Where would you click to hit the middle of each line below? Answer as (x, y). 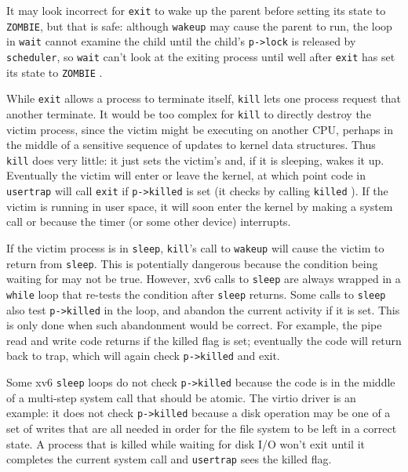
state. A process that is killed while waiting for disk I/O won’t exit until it (186, 443)
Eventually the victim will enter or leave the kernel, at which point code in (186, 175)
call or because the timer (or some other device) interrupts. (149, 221)
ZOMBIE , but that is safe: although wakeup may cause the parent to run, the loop (199, 25)
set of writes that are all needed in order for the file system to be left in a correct (202, 428)
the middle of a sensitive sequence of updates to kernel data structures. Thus (191, 145)
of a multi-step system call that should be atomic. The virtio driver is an (181, 397)
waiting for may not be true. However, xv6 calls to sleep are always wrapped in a (204, 279)
